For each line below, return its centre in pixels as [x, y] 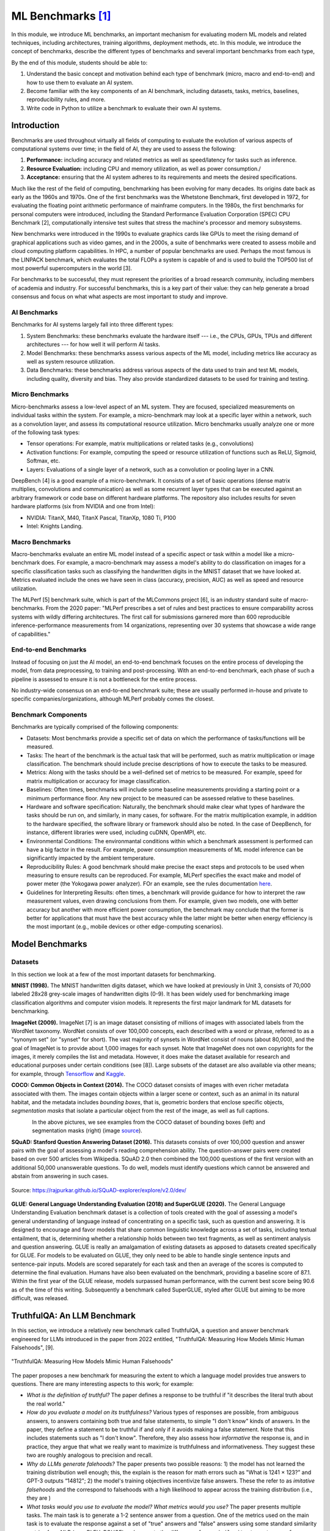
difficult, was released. [40, 1298]
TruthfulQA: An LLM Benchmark [73, 1316]
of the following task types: [46, 432]
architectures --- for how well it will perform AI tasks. [94, 344]
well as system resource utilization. [71, 361]
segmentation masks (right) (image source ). [87, 1130]
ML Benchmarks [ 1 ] [61, 16]
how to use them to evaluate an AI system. [80, 82]
